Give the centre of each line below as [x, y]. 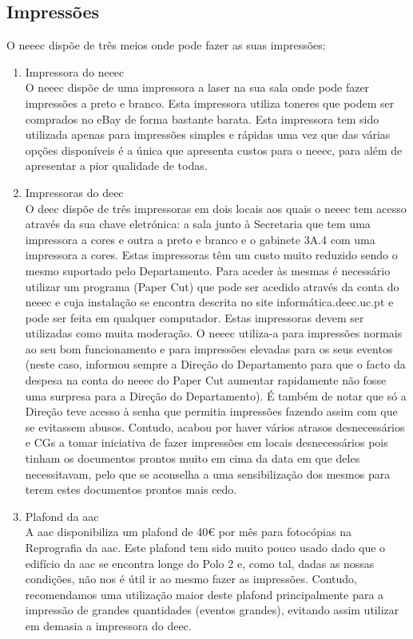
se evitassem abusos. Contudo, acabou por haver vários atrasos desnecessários [215, 426]
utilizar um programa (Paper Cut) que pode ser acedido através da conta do [212, 286]
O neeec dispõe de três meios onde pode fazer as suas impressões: [166, 45]
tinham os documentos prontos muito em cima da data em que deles [193, 458]
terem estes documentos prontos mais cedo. [131, 489]
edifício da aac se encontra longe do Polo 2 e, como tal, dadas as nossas [200, 563]
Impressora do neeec [75, 71]
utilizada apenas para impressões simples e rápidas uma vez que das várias [208, 134]
